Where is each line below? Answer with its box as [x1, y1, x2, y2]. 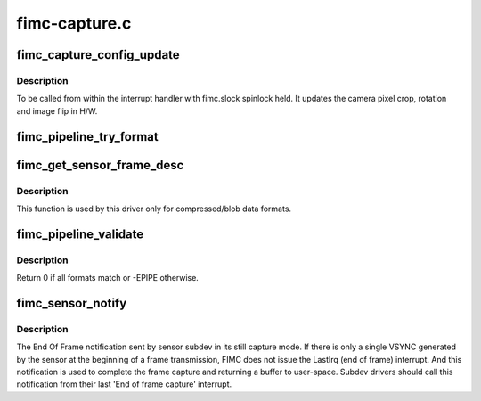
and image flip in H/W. [16, 105, 98, 116]
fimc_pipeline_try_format [16, 129, 159, 144]
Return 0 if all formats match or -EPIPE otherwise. [16, 273, 200, 283]
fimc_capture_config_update [16, 47, 180, 62]
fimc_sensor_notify [16, 295, 127, 311]
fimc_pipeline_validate [16, 226, 144, 241]
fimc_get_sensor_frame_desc [16, 157, 184, 173]
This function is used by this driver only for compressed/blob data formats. [16, 203, 292, 214]
